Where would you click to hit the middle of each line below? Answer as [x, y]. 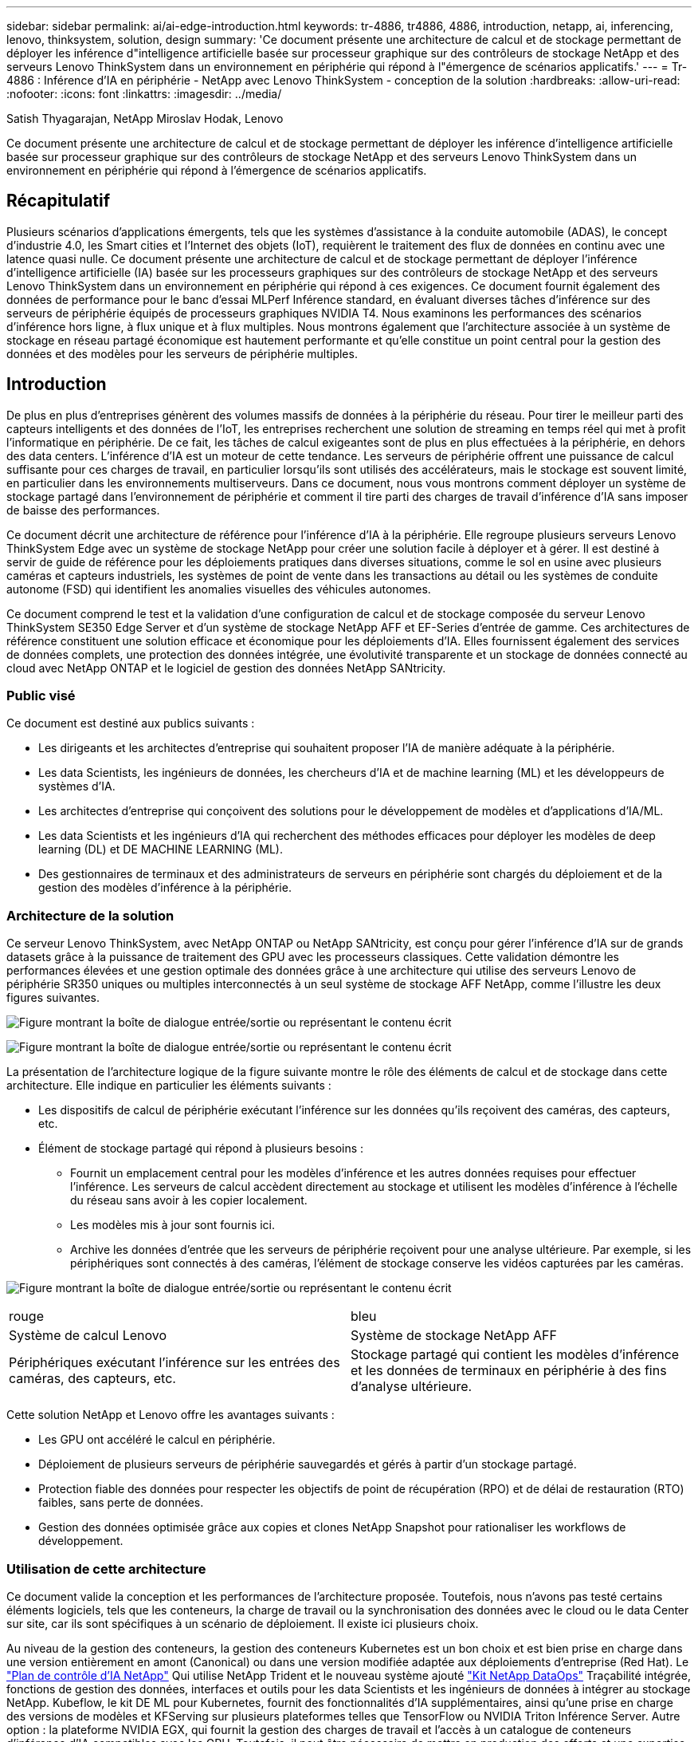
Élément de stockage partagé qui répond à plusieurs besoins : [201, 1149]
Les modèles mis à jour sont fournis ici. [173, 1225]
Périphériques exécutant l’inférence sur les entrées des [174, 1363]
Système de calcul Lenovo [88, 1336]
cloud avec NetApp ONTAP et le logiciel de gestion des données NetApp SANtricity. [226, 668]
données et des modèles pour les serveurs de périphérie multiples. [182, 353]
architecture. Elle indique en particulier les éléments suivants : [169, 1086]
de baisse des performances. [83, 510]
